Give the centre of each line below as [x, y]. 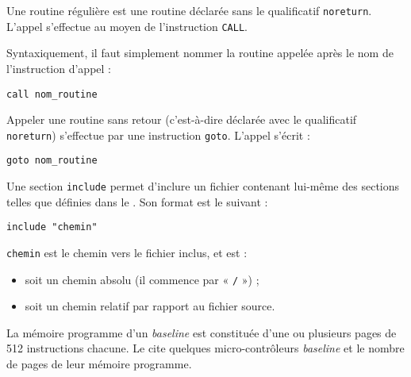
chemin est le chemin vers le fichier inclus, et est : [127, 252]
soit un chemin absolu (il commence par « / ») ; [142, 279]
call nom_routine [52, 94]
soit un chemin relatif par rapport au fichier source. [150, 306]
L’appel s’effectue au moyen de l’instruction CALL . [127, 26]
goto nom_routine [52, 161]
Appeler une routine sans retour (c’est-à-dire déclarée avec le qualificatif [182, 119]
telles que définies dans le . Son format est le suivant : [137, 201]
